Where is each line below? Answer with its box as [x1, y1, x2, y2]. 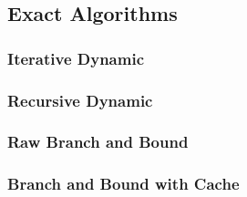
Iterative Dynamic [7, 47, 144, 69]
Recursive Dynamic [7, 88, 153, 111]
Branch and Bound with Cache [7, 172, 240, 195]
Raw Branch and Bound [7, 130, 189, 153]
